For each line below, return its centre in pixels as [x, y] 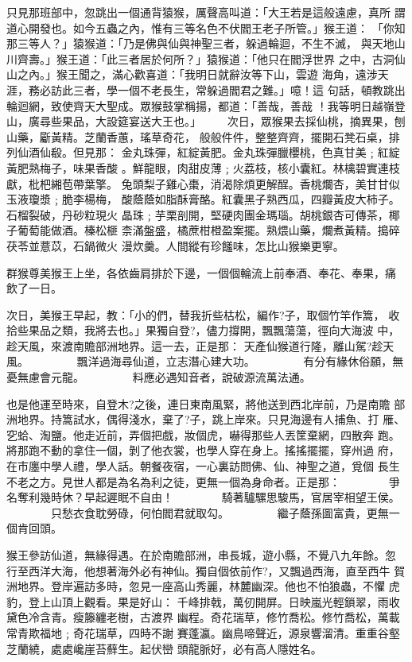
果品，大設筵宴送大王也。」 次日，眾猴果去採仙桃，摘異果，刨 [233, 121]
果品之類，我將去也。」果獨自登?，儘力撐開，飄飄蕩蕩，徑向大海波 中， [214, 330]
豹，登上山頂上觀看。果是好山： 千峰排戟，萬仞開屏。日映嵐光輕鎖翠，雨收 [203, 601]
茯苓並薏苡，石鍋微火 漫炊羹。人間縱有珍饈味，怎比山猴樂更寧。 [175, 245]
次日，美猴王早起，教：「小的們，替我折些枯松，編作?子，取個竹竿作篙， [196, 314]
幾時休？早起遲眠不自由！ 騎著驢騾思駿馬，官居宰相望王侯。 [220, 497]
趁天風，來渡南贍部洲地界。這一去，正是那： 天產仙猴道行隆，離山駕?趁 [195, 345]
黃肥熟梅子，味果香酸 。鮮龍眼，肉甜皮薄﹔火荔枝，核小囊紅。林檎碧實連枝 [203, 167]
